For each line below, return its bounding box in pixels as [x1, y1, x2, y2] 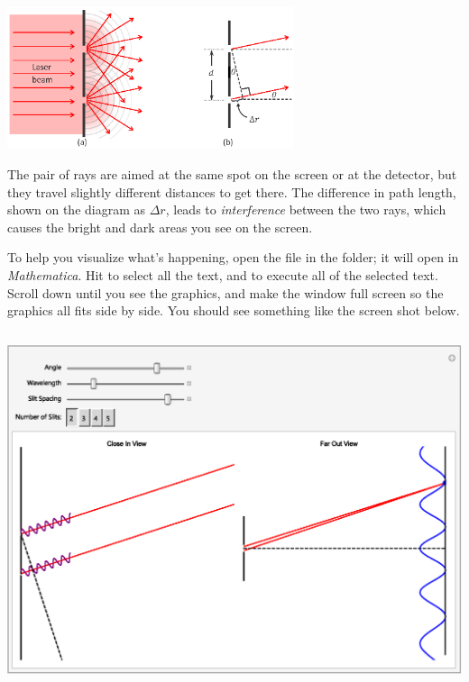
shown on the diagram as [7, 200, 146, 219]
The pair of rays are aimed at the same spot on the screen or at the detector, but [7, 165, 457, 184]
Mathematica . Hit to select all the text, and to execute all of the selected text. [7, 266, 438, 285]
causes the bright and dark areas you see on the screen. [7, 217, 313, 236]
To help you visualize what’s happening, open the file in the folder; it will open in [7, 248, 459, 267]
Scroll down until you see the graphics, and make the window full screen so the [7, 283, 444, 302]
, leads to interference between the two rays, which [165, 200, 446, 219]
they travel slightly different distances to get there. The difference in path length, [7, 182, 456, 201]
